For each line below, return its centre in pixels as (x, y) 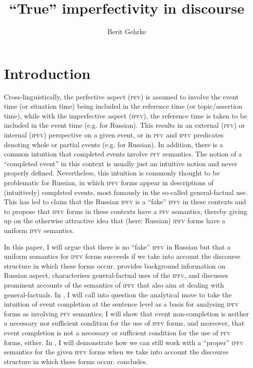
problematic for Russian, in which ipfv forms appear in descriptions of (109, 182)
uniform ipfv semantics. (39, 230)
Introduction (47, 73)
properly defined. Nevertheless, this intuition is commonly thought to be (112, 173)
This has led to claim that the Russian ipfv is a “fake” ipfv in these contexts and (125, 202)
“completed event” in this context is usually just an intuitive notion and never (121, 163)
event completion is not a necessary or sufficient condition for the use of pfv (117, 332)
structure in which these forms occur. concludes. (76, 361)
